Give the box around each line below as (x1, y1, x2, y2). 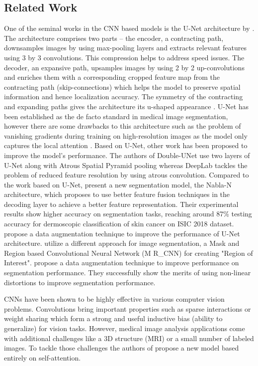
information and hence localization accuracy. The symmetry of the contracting (4, 91, 243, 102)
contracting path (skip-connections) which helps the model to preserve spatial (4, 81, 241, 92)
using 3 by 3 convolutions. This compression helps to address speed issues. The (4, 52, 245, 62)
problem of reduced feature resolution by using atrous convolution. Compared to (4, 170, 249, 180)
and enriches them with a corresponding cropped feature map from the (4, 72, 220, 82)
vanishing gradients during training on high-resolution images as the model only (4, 130, 248, 141)
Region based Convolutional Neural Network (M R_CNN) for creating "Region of (4, 247, 253, 258)
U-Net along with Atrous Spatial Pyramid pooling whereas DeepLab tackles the (4, 160, 248, 170)
